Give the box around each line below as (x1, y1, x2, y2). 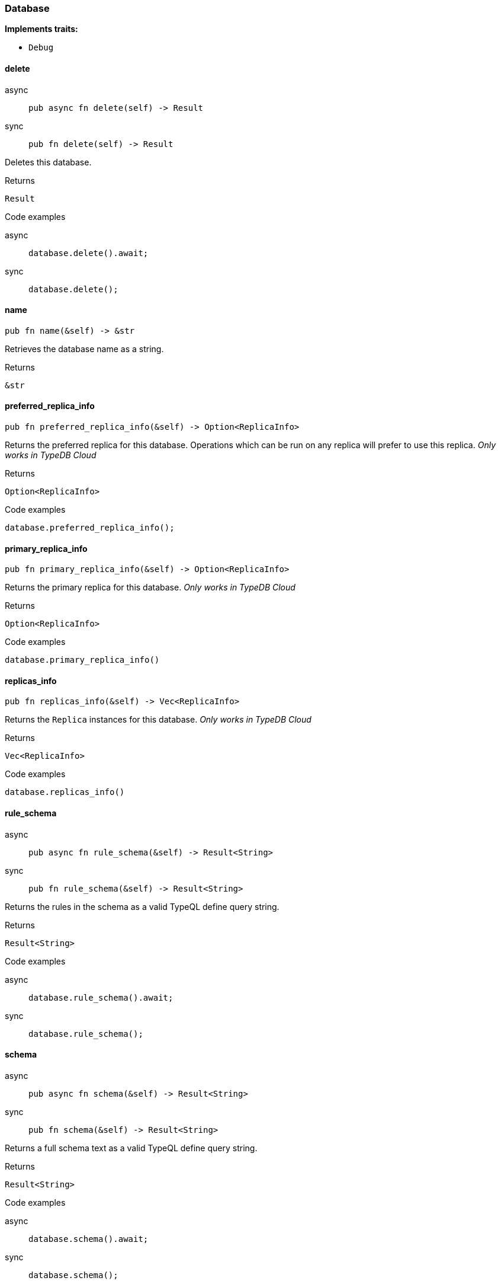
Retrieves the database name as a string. (5, 343, 164, 354)
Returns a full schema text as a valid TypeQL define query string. (5, 1142, 258, 1153)
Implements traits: (5, 24, 78, 34)
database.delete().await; (28, 248, 149, 258)
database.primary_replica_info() (5, 655, 160, 665)
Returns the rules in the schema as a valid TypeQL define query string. (5, 901, 280, 912)
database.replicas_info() (5, 787, 125, 797)
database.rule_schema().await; (28, 992, 174, 1002)
